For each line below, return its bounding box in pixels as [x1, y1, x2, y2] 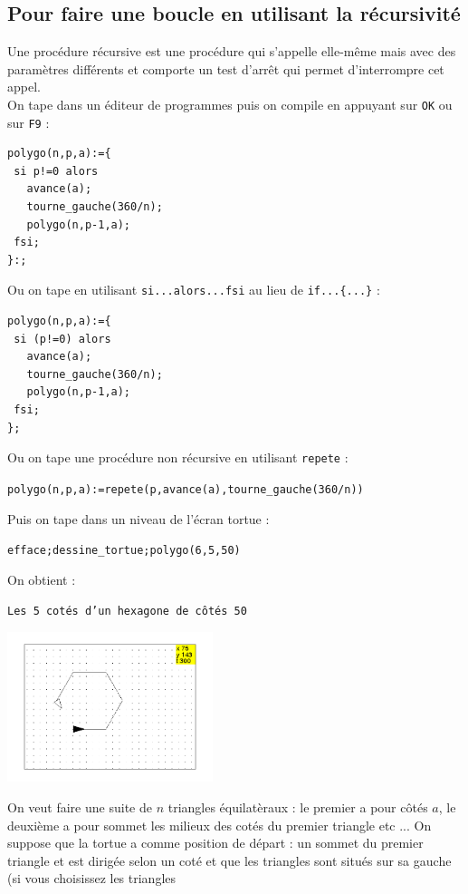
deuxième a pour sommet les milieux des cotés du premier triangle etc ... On [7, 815, 432, 834]
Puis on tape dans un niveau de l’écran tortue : [7, 509, 270, 528]
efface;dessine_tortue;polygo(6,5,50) [7, 544, 241, 558]
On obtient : [7, 569, 76, 588]
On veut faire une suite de [7, 797, 152, 816]
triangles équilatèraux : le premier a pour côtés [167, 797, 428, 816]
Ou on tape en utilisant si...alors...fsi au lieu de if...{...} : [7, 280, 380, 299]
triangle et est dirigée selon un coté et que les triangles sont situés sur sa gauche [7, 850, 452, 870]
